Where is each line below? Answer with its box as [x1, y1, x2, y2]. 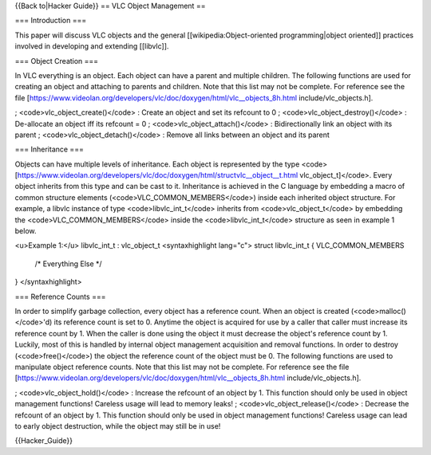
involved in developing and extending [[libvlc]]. [14, 41, 169, 51]
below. [14, 226, 37, 236]
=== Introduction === [14, 16, 87, 25]
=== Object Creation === [14, 56, 99, 65]
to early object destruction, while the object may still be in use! [14, 421, 221, 430]
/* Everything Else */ [34, 259, 103, 269]
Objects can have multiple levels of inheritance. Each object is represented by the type [14, 159, 300, 169]
